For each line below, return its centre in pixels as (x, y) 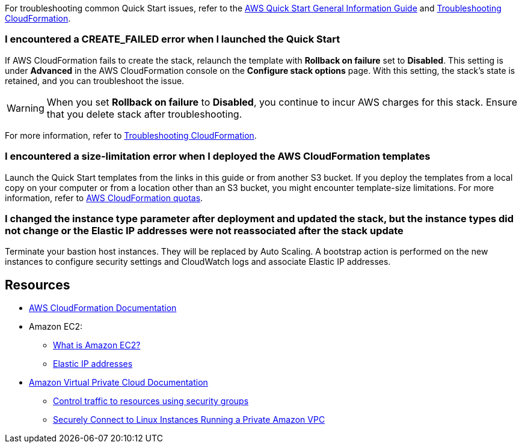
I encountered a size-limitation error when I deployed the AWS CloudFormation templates (218, 156)
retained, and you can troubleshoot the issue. (95, 80)
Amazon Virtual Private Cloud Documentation (118, 383)
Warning (26, 108)
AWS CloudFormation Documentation (103, 308)
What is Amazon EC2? (97, 345)
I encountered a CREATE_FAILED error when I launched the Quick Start (173, 39)
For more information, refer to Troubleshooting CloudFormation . (131, 135)
